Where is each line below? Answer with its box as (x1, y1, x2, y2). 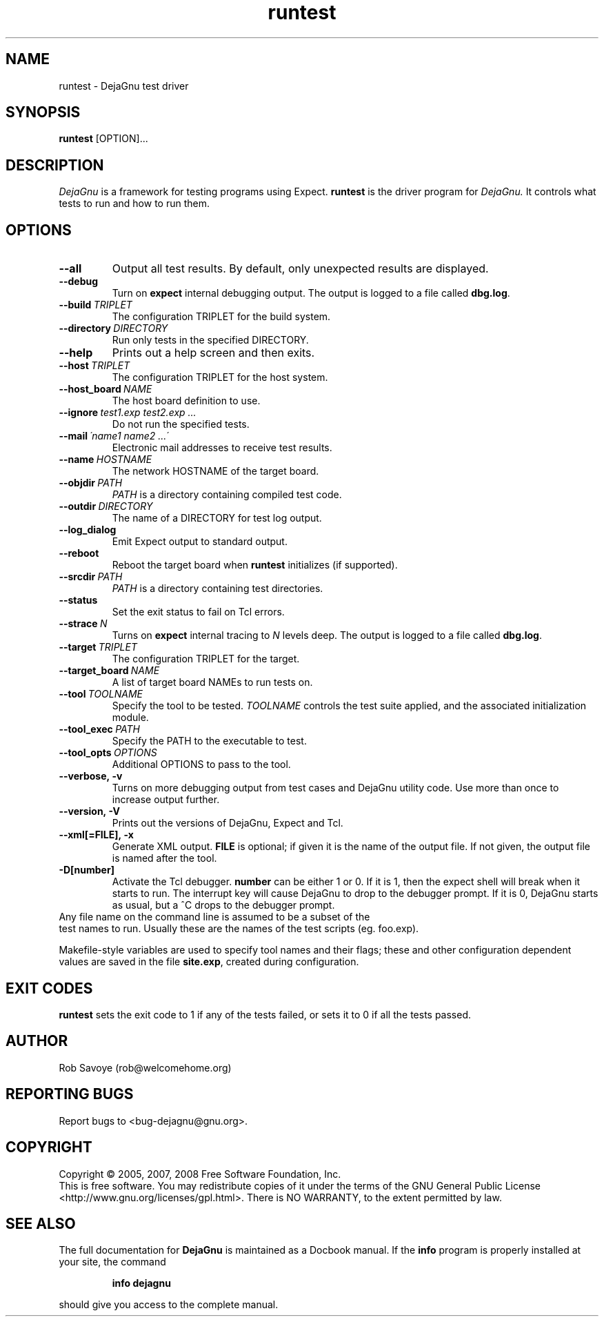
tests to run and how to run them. (59, 197, 210, 210)
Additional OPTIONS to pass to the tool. (112, 758, 291, 771)
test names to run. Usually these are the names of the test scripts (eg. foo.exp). (59, 923, 419, 935)
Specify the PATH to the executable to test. (112, 735, 307, 747)
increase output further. (112, 793, 220, 806)
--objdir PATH (59, 477, 123, 489)
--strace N (59, 618, 108, 630)
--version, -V (59, 805, 120, 818)
